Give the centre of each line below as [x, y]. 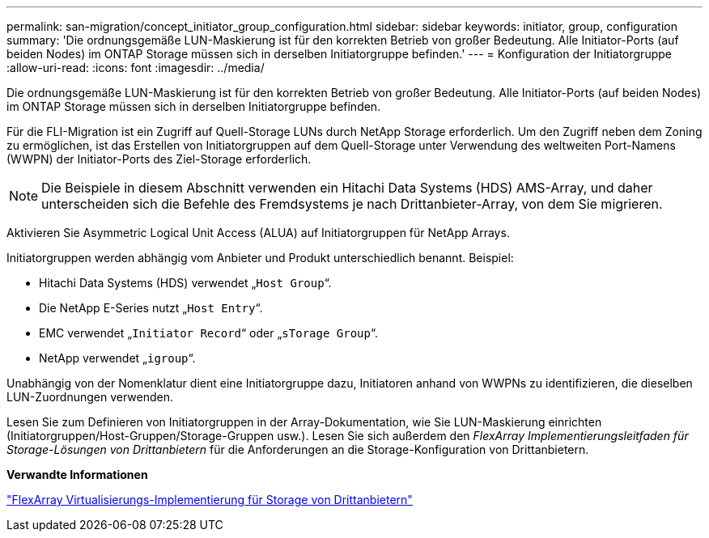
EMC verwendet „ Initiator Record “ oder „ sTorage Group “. [208, 333]
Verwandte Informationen [77, 474]
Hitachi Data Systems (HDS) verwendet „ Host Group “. [185, 283]
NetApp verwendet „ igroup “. [117, 358]
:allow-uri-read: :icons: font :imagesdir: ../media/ [136, 68]
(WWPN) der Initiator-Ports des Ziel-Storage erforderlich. [159, 159]
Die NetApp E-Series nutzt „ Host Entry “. [151, 308]
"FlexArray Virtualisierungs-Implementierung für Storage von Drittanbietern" [210, 500]
